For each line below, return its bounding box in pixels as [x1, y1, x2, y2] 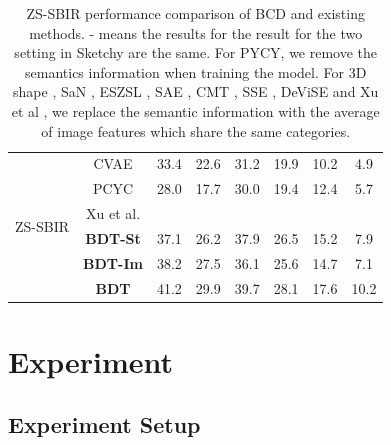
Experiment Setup [8, 409, 201, 440]
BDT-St [85, 227, 141, 248]
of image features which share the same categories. [41, 120, 351, 141]
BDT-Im [83, 252, 143, 273]
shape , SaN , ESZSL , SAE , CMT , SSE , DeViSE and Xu [13, 81, 379, 102]
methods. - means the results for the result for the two [29, 22, 363, 43]
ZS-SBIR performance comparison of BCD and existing [26, 3, 365, 23]
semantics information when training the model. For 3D [25, 61, 367, 82]
